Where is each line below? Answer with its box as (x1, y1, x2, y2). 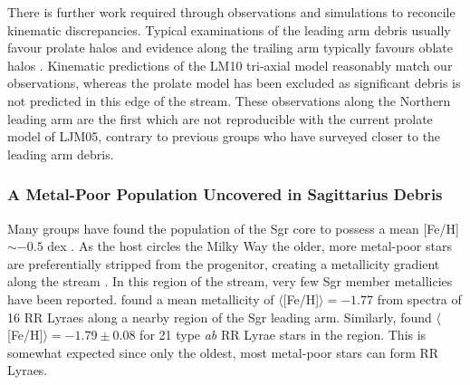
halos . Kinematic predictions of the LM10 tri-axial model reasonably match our (7, 55, 453, 74)
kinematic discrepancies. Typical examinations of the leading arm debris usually (7, 20, 451, 39)
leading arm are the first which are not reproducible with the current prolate (7, 109, 433, 128)
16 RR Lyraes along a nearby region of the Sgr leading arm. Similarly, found (7, 307, 432, 326)
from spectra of (377, 289, 462, 308)
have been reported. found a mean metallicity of (7, 289, 274, 308)
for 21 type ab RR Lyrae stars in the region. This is (139, 325, 427, 344)
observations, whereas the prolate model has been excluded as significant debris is (7, 73, 461, 92)
